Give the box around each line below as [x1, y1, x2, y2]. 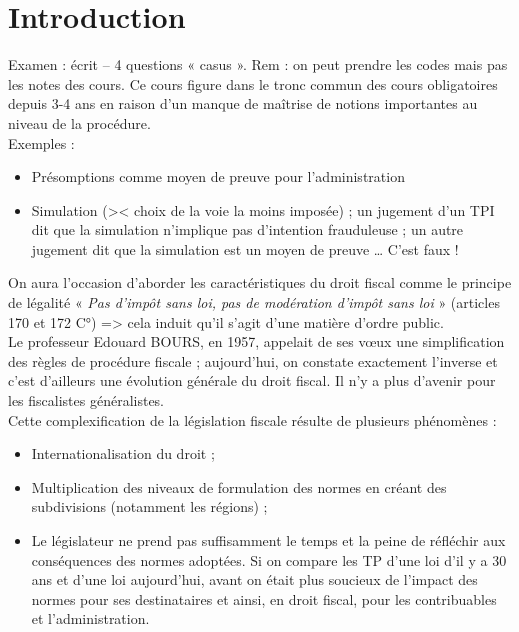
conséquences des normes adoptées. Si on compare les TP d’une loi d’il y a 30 [31, 549, 507, 570]
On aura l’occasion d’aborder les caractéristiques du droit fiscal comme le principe [8, 272, 512, 293]
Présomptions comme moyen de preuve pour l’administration [31, 166, 405, 187]
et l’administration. [31, 608, 150, 629]
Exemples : [8, 132, 75, 153]
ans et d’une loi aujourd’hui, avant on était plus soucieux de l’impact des [31, 569, 478, 590]
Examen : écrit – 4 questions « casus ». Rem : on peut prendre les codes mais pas [8, 54, 508, 75]
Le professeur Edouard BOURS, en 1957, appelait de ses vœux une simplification [8, 331, 505, 352]
